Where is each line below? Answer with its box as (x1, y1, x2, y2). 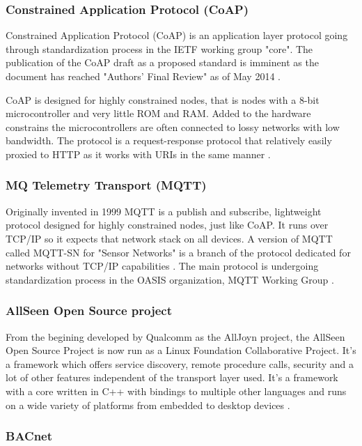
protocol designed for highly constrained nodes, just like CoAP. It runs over (6, 217, 329, 232)
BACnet (6, 427, 53, 445)
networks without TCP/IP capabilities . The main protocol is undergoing (6, 259, 319, 273)
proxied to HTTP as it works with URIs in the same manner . (6, 146, 271, 161)
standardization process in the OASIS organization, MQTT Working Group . (6, 272, 334, 286)
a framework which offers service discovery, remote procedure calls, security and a (6, 356, 354, 371)
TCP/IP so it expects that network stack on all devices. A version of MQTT (6, 231, 333, 245)
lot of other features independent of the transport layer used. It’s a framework (6, 370, 338, 385)
